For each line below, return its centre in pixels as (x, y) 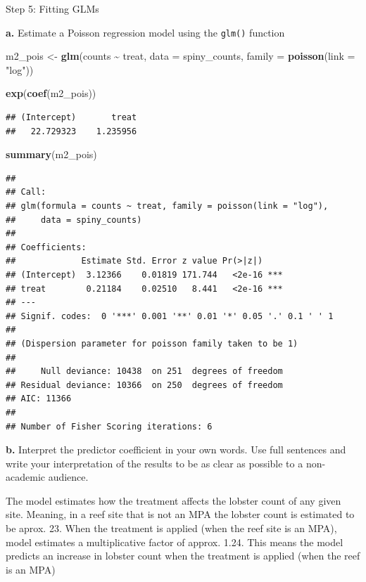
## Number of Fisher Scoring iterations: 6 (109, 426)
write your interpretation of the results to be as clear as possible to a (154, 463)
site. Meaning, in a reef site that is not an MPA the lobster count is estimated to (180, 514)
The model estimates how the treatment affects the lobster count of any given (173, 500)
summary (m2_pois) (51, 154)
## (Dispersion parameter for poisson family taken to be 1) (152, 343)
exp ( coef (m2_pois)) (51, 93)
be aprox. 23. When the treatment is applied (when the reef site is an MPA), (171, 528)
